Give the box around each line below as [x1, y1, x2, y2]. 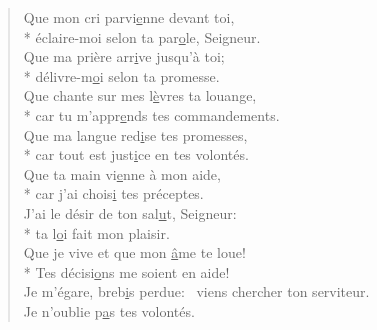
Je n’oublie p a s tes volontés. [23, 300, 195, 321]
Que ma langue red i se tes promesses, [23, 124, 248, 145]
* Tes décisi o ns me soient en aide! [23, 261, 230, 282]
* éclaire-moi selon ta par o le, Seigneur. [23, 26, 261, 47]
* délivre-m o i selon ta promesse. [23, 65, 220, 86]
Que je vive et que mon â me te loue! [23, 242, 246, 263]
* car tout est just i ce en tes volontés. [23, 144, 249, 165]
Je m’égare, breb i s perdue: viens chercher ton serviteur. [23, 281, 370, 302]
